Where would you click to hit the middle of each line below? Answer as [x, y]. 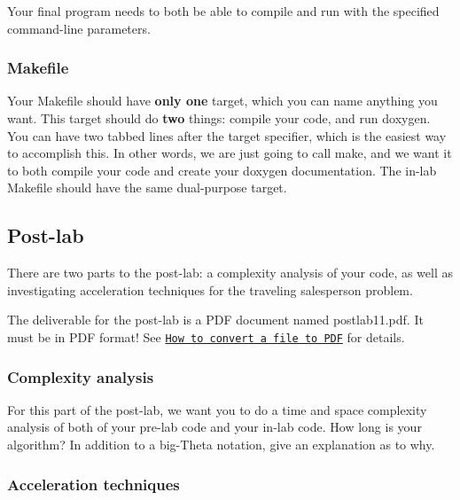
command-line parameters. [79, 28]
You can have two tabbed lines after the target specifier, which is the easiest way [227, 135]
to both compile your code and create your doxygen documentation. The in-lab [222, 170]
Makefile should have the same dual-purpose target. [147, 187]
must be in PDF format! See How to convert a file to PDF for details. [206, 336]
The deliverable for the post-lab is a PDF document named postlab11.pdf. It [215, 320]
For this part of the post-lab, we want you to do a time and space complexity [217, 409]
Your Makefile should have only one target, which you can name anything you [222, 101]
